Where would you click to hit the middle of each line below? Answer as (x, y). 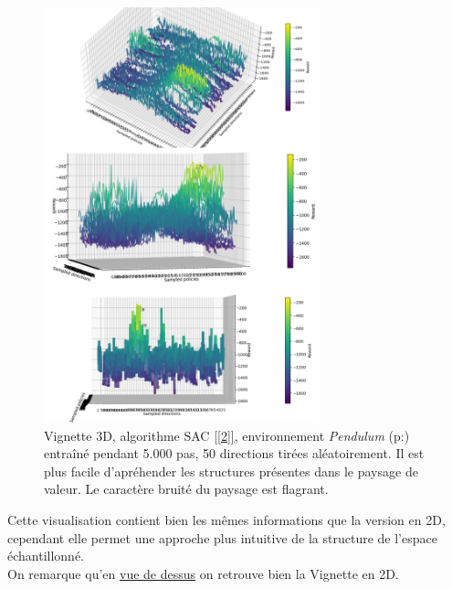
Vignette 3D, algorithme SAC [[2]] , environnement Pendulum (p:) (227, 435)
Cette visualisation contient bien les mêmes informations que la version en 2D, (226, 519)
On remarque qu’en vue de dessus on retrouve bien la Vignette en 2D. (203, 573)
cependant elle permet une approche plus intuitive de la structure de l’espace (222, 537)
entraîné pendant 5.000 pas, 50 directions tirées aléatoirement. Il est (234, 453)
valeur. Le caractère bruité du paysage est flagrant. (186, 489)
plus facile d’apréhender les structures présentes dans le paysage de (231, 471)
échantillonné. (46, 556)
